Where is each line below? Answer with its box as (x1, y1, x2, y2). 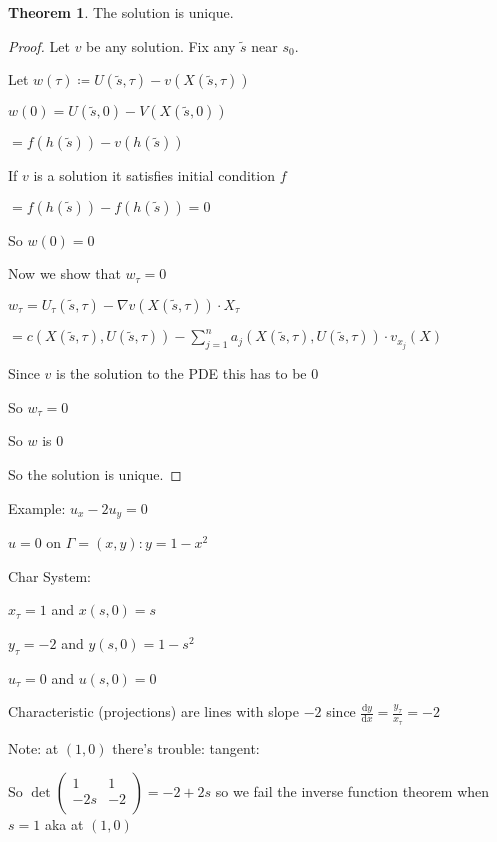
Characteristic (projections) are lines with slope (8, 701, 299, 722)
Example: (8, 497, 66, 518)
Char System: (8, 565, 91, 586)
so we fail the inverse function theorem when (215, 781, 490, 802)
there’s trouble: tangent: (112, 737, 260, 758)
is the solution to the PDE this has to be (56, 363, 307, 384)
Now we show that (8, 263, 121, 284)
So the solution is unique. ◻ (8, 464, 182, 485)
